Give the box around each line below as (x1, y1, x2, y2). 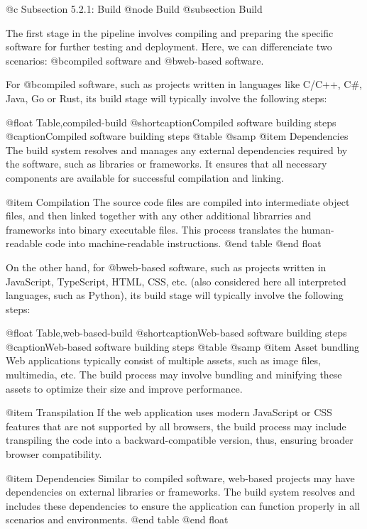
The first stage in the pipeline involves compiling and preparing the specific (6, 25, 334, 40)
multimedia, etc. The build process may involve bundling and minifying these (6, 367, 342, 382)
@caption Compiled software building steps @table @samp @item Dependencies (6, 129, 349, 143)
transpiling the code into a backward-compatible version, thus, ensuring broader (6, 432, 354, 447)
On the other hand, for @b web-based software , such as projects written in (6, 259, 327, 274)
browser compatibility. (6, 447, 102, 462)
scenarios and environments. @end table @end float (6, 512, 229, 527)
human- (301, 222, 334, 236)
